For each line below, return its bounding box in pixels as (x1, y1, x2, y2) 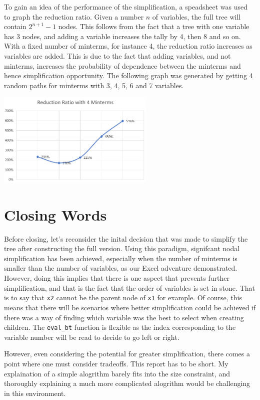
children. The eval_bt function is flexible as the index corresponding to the (4, 322, 236, 332)
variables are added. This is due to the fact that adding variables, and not (4, 50, 231, 61)
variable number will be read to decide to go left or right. (4, 331, 179, 342)
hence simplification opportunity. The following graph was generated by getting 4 (4, 70, 253, 81)
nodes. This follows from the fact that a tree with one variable (58, 21, 249, 32)
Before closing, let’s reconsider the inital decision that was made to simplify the (4, 233, 248, 244)
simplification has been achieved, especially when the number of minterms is (4, 253, 237, 263)
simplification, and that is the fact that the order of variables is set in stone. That (4, 282, 255, 293)
